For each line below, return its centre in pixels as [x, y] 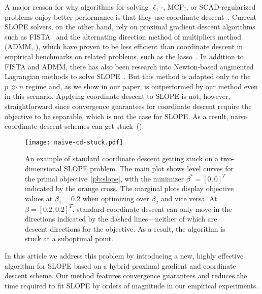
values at [39, 198]
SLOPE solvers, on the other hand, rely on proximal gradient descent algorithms [130, 27]
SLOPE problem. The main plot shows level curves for [149, 168]
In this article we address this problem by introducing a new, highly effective [124, 255]
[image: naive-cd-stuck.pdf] [74, 142]
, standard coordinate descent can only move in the [152, 209]
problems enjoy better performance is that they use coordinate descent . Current [131, 16]
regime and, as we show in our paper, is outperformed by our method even [142, 86]
